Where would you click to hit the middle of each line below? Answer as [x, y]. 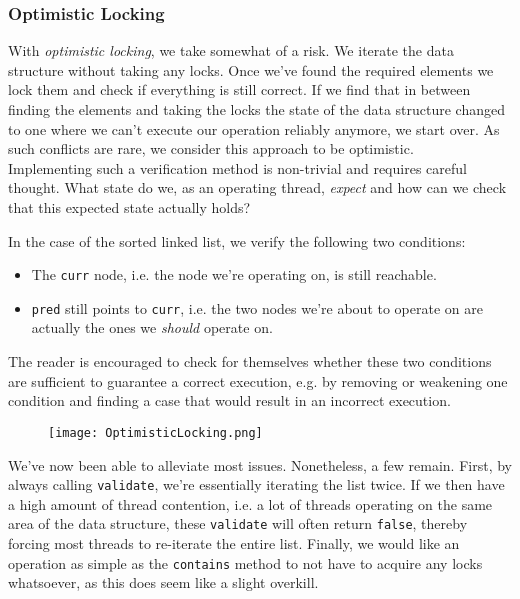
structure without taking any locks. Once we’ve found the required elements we [251, 69]
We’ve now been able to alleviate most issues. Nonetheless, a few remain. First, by [260, 464]
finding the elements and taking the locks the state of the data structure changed [256, 109]
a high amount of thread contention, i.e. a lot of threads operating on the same [250, 503]
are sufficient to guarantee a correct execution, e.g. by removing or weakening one [258, 380]
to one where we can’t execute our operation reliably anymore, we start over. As [254, 128]
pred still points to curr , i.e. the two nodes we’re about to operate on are [257, 307]
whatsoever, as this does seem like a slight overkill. [163, 582]
